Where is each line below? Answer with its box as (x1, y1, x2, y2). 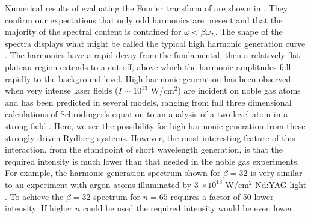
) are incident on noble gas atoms (177, 84, 301, 97)
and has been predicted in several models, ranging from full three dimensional (5, 95, 292, 108)
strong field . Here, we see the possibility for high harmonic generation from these (5, 119, 306, 132)
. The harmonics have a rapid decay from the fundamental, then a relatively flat (5, 49, 300, 61)
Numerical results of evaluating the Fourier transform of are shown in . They (5, 2, 288, 14)
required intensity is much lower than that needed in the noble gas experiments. (5, 154, 300, 167)
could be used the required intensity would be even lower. (82, 202, 295, 214)
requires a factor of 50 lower (170, 190, 274, 202)
